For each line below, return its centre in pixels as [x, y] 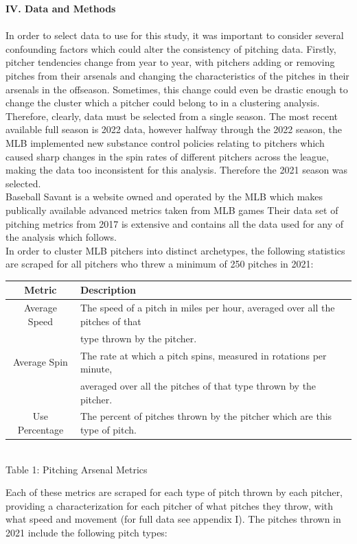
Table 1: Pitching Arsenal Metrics [77, 469]
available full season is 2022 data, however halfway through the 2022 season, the [174, 129]
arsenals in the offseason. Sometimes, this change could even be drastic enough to [177, 89]
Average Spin [41, 362]
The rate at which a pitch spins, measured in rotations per [203, 355]
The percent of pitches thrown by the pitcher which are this [206, 416]
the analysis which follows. [61, 237]
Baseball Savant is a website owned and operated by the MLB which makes [164, 197]
